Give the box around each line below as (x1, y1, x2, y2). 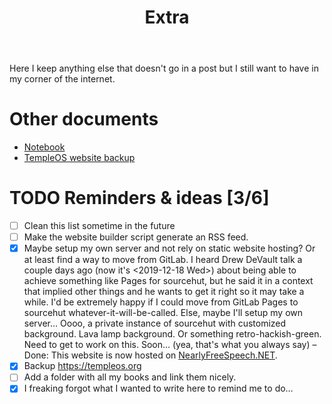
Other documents (9, 108, 159, 131)
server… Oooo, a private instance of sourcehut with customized (23, 317, 287, 330)
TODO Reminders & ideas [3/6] (9, 187, 270, 210)
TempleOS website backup (23, 152, 136, 164)
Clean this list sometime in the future (23, 220, 176, 232)
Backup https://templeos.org (23, 360, 142, 372)
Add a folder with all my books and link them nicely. (23, 371, 237, 383)
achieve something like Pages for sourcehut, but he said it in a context (23, 275, 314, 287)
